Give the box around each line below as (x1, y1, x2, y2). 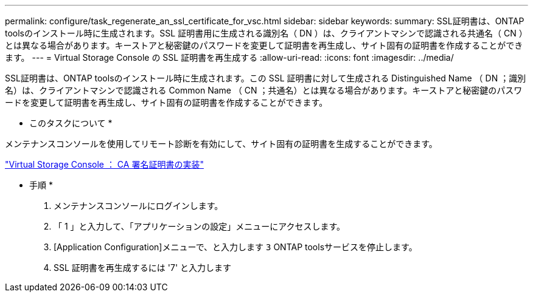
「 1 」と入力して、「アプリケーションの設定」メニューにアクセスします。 (54, 221, 346, 231)
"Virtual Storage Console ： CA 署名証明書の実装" (5, 159, 204, 169)
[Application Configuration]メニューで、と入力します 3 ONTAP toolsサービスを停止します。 (54, 242, 417, 252)
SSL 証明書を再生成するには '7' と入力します (54, 262, 232, 273)
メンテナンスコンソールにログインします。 (54, 200, 223, 211)
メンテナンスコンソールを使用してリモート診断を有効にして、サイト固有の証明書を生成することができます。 (5, 138, 437, 149)
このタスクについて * (29, 118, 113, 128)
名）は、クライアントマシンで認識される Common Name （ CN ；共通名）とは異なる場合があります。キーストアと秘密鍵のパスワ (5, 85, 523, 95)
